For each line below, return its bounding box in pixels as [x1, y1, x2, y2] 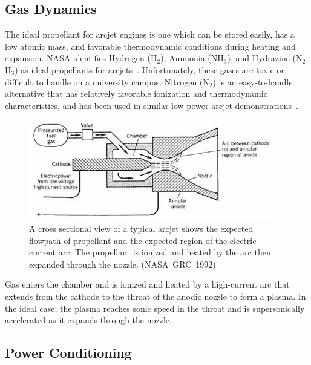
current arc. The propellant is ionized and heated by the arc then [29, 246, 271, 258]
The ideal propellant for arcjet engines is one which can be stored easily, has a [5, 28, 295, 41]
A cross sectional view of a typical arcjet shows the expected [29, 222, 254, 234]
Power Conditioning [5, 343, 132, 362]
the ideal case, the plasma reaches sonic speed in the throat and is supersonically [5, 301, 305, 314]
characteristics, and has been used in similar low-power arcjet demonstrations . [5, 99, 298, 111]
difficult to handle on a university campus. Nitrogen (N [5, 75, 209, 88]
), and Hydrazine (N [227, 51, 303, 64]
